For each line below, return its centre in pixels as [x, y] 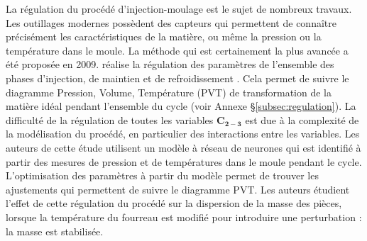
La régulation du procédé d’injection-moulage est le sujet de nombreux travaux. [179, 9]
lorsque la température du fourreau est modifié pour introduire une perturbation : [184, 217]
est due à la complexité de [302, 119]
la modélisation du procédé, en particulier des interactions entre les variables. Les [183, 134]
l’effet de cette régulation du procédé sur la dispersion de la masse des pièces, [174, 203]
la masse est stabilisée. [55, 231]
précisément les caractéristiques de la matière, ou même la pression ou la [164, 37]
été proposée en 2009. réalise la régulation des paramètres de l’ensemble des [170, 64]
